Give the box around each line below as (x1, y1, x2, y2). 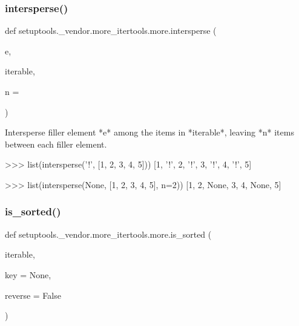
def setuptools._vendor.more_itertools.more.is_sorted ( (5, 227, 212, 240)
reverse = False (5, 289, 61, 301)
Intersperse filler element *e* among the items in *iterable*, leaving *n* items (5, 126, 294, 139)
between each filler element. (5, 137, 107, 150)
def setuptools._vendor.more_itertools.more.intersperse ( (5, 24, 217, 37)
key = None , (5, 268, 51, 281)
